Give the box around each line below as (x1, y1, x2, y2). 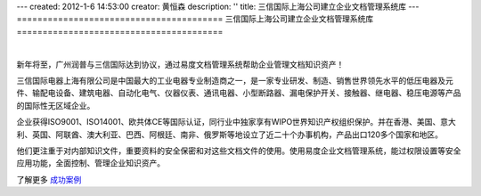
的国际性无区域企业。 (16, 100, 95, 110)
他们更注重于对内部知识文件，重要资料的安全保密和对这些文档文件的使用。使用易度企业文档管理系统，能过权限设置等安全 (16, 145, 461, 156)
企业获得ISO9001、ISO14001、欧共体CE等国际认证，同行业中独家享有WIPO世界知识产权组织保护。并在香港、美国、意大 (16, 117, 456, 127)
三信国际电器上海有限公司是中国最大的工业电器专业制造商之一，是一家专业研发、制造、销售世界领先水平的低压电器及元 (16, 75, 453, 86)
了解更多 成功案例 (16, 174, 82, 184)
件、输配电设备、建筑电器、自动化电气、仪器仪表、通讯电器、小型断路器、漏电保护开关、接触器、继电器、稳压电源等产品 (16, 87, 461, 98)
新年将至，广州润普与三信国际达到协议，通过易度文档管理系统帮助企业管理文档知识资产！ (16, 59, 345, 69)
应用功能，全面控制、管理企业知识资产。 (16, 158, 165, 168)
